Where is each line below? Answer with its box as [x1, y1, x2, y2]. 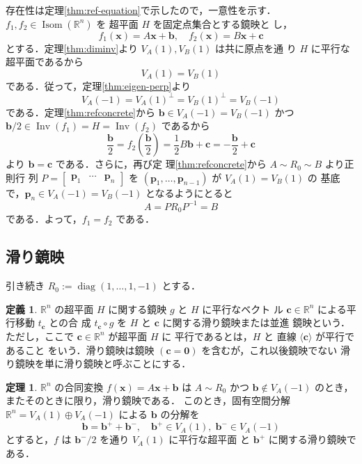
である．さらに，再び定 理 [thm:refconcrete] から [55, 157, 267, 171]
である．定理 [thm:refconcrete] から [6, 104, 156, 119]
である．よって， [6, 211, 82, 226]
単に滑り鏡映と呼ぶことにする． [44, 356, 191, 371]
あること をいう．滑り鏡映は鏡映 [6, 342, 155, 357]
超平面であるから [6, 54, 84, 69]
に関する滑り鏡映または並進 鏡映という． [162, 315, 351, 330]
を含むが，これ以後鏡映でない [201, 342, 338, 357]
